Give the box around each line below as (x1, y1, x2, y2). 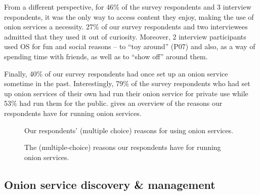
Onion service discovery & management (4, 176, 215, 192)
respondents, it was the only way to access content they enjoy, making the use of (4, 11, 254, 22)
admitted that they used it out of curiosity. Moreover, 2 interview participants (4, 31, 246, 42)
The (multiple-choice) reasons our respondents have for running (24, 142, 221, 152)
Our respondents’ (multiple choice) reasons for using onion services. (24, 125, 233, 135)
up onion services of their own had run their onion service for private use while (4, 88, 248, 98)
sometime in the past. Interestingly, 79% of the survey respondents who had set (4, 78, 250, 89)
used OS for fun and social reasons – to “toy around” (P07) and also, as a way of (4, 41, 255, 52)
